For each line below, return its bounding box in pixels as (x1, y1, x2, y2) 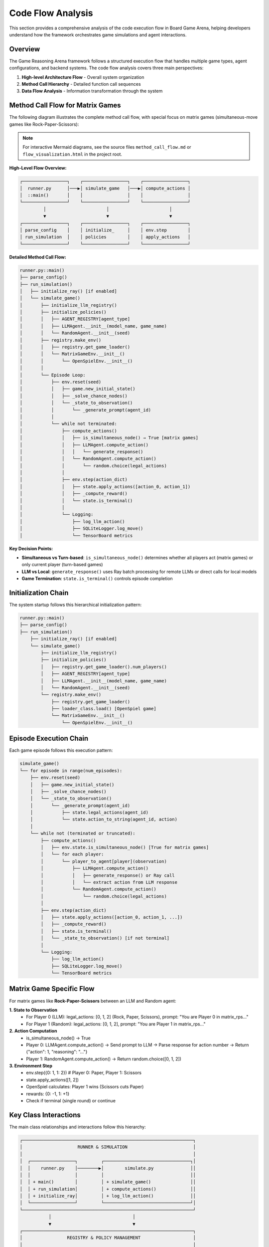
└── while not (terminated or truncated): (30, 831, 135, 836)
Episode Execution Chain (9, 734, 89, 743)
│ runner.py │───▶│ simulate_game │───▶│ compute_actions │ (19, 185, 191, 191)
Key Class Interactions (9, 1110, 81, 1119)
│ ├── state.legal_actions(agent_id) (30, 810, 149, 816)
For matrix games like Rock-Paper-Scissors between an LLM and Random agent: (9, 998, 176, 1004)
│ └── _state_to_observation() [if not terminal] (40, 935, 170, 941)
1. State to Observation (9, 1007, 57, 1013)
